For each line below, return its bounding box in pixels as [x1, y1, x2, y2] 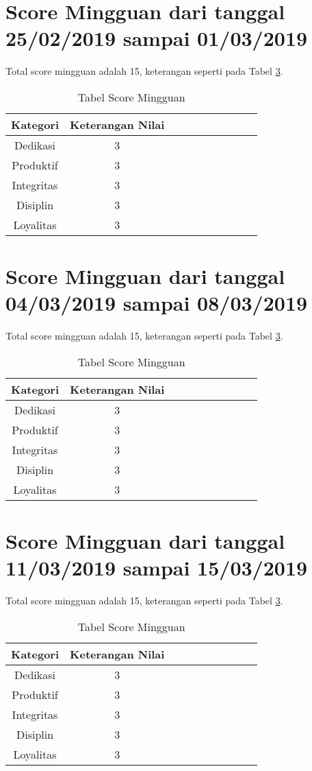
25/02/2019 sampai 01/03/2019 [5, 24, 308, 52]
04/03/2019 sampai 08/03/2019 [5, 289, 308, 317]
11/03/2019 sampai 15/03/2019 [5, 554, 308, 582]
